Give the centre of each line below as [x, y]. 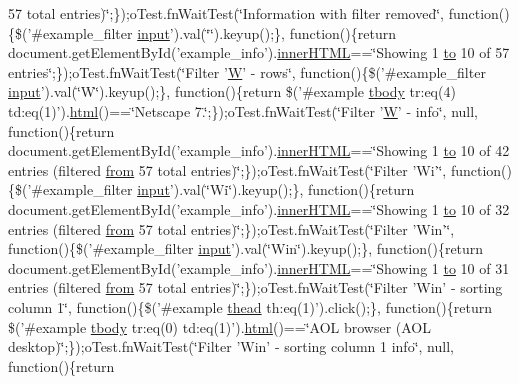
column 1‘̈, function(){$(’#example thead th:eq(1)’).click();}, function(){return [250, 306]
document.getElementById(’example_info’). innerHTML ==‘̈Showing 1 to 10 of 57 [259, 52]
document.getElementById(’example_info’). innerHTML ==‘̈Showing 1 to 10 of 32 [259, 208]
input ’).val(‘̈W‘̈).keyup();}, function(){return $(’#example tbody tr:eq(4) [232, 91]
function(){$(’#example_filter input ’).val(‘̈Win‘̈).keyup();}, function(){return [246, 248]
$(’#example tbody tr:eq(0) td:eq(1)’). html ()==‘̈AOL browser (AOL [219, 326]
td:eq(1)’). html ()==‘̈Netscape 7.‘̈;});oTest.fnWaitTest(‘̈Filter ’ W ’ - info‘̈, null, [243, 110]
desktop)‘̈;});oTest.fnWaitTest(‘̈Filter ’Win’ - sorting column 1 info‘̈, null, [231, 346]
